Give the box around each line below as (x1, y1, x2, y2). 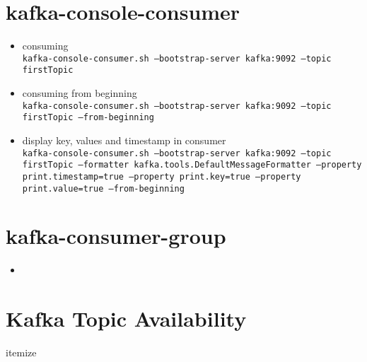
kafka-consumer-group (6, 221, 226, 250)
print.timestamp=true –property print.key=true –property (22, 171, 301, 182)
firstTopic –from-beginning (22, 112, 154, 123)
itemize (6, 345, 37, 359)
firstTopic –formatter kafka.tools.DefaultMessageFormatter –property (22, 160, 362, 170)
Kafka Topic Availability (6, 304, 247, 333)
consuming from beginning (22, 86, 137, 100)
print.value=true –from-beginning (22, 183, 185, 194)
